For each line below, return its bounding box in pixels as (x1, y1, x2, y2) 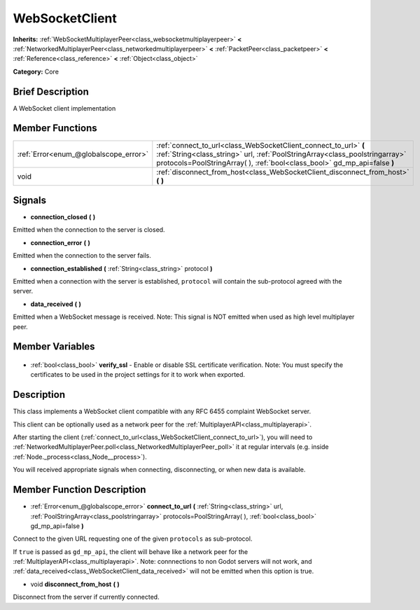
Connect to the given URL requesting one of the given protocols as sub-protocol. (13, 534, 253, 543)
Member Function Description (13, 484, 146, 496)
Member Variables (13, 340, 95, 353)
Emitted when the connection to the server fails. (13, 251, 152, 260)
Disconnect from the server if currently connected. (13, 592, 160, 602)
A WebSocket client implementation (13, 104, 116, 112)
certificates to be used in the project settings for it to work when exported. (30, 370, 245, 379)
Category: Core (13, 67, 59, 76)
